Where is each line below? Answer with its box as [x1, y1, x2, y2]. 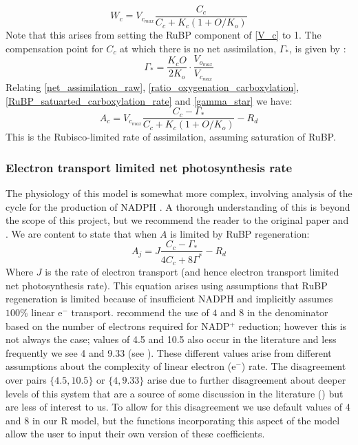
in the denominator [246, 305, 328, 320]
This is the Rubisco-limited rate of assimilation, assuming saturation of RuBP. [6, 130, 336, 144]
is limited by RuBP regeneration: [170, 226, 310, 240]
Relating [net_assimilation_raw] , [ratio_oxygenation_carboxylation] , [6, 80, 299, 94]
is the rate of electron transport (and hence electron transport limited [45, 265, 339, 279]
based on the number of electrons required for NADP [6, 318, 230, 333]
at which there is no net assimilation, [120, 41, 277, 55]
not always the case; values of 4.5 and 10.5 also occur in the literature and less [6, 332, 337, 346]
